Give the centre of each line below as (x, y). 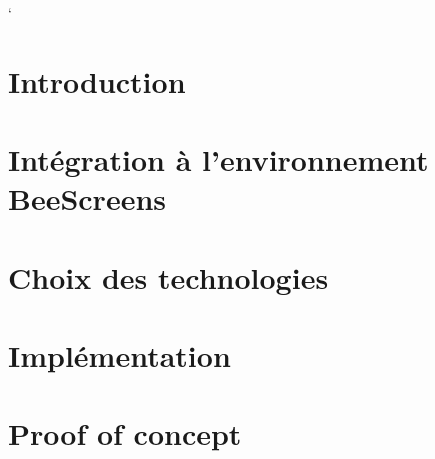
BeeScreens (87, 198)
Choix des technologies (168, 276)
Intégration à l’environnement (218, 159)
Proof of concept (125, 433)
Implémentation (119, 355)
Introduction (97, 80)
